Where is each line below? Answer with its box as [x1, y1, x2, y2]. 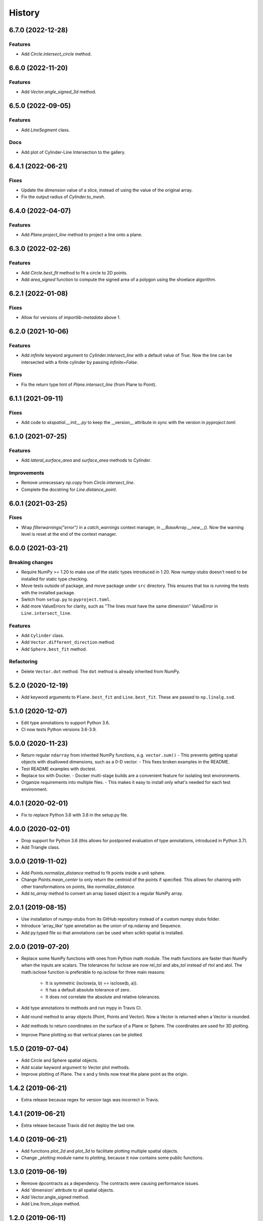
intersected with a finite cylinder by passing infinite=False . [21, 359, 138, 365]
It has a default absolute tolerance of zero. [45, 987, 131, 993]
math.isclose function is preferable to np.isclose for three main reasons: [21, 969, 166, 975]
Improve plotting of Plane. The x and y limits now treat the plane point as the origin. [21, 1071, 188, 1077]
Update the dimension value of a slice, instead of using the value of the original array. [21, 187, 193, 193]
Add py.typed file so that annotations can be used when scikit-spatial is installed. [21, 929, 184, 935]
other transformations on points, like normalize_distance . [21, 884, 136, 889]
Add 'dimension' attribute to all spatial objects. [21, 1187, 114, 1193]
